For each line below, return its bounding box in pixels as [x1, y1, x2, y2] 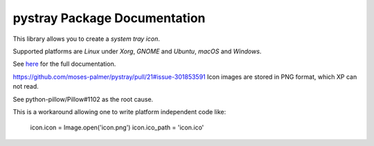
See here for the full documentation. [12, 60, 116, 69]
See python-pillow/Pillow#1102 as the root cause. [12, 95, 154, 103]
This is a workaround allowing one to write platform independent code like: [12, 107, 226, 116]
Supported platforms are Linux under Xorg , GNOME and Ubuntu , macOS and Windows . [12, 47, 262, 55]
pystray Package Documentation [12, 10, 206, 26]
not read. [12, 82, 39, 91]
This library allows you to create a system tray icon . [12, 35, 161, 43]
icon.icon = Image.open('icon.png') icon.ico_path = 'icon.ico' [30, 123, 204, 131]
